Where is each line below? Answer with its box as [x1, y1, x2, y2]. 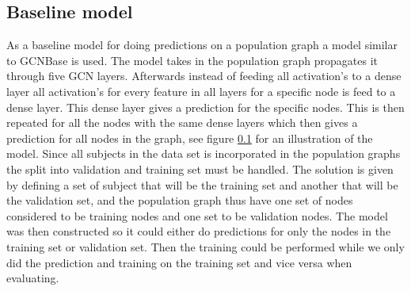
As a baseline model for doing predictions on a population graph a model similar [6, 36, 398, 53]
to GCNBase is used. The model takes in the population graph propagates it [6, 52, 378, 68]
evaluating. [6, 270, 59, 286]
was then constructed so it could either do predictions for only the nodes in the [6, 223, 391, 239]
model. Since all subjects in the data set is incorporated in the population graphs [6, 145, 401, 162]
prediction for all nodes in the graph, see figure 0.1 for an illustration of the [6, 129, 373, 146]
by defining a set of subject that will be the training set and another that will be [6, 176, 398, 193]
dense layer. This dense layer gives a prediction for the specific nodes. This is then [6, 98, 405, 115]
